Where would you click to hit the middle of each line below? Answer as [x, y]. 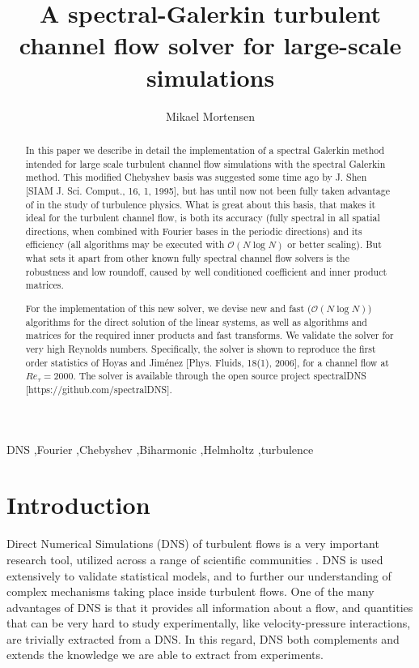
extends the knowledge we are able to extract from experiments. [165, 655]
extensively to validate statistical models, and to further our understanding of [199, 575]
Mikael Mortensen [210, 116]
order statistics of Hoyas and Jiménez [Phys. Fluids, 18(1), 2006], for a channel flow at [207, 362]
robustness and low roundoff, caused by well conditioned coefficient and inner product [206, 271]
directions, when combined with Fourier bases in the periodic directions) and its [194, 231]
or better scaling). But [334, 244]
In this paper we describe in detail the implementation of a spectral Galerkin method [205, 150]
